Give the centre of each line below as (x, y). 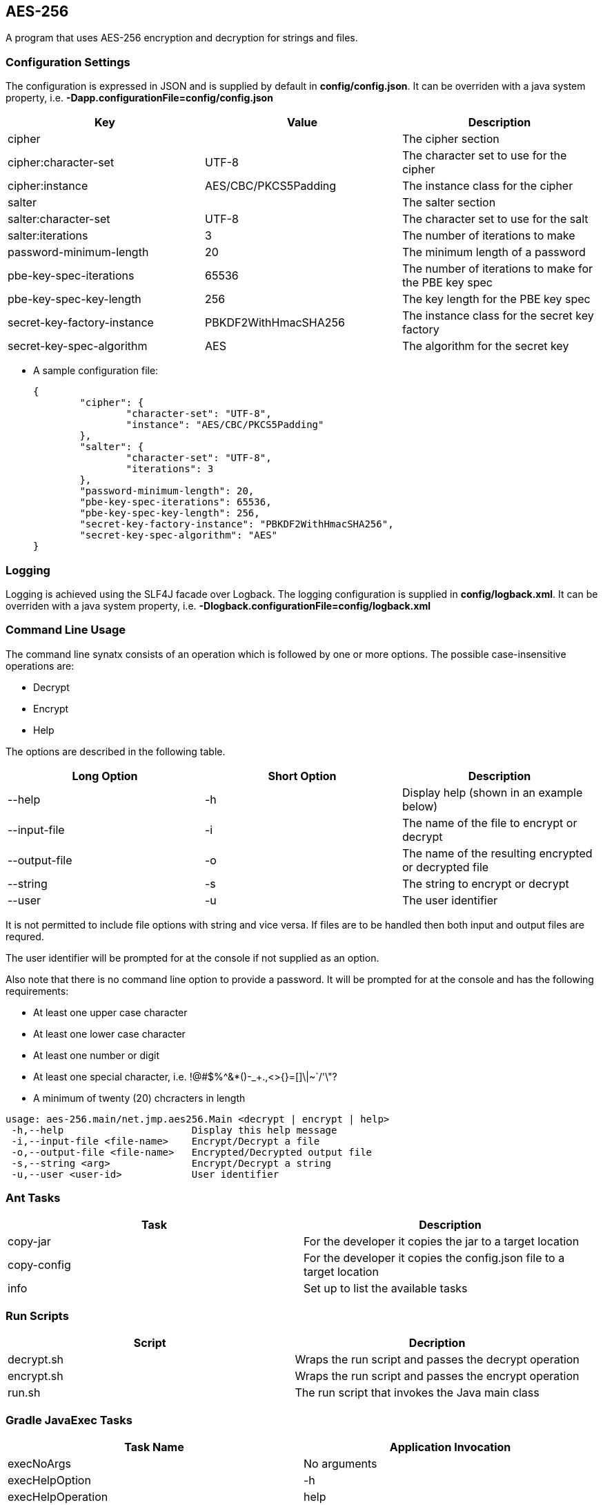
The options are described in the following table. (116, 751)
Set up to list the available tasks (386, 1289)
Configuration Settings (68, 62)
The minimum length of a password (494, 252)
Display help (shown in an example (492, 792)
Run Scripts (37, 1315)
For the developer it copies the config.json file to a (434, 1258)
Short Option (302, 776)
